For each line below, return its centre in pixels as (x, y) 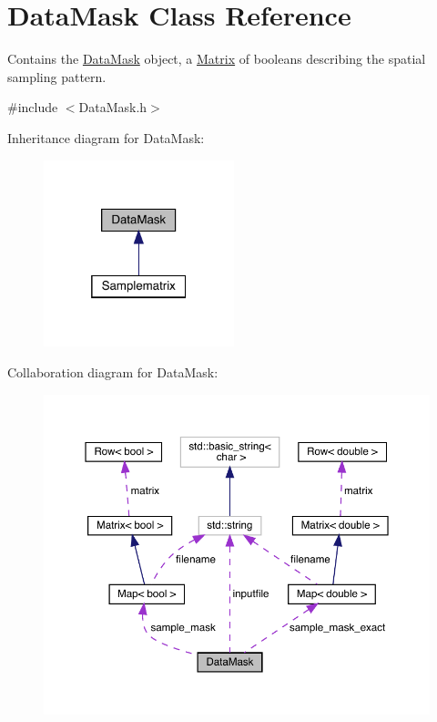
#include (33, 107)
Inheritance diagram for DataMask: (106, 137)
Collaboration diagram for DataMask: (113, 371)
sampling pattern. (57, 76)
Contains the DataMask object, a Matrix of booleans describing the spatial (217, 59)
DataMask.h (113, 107)
